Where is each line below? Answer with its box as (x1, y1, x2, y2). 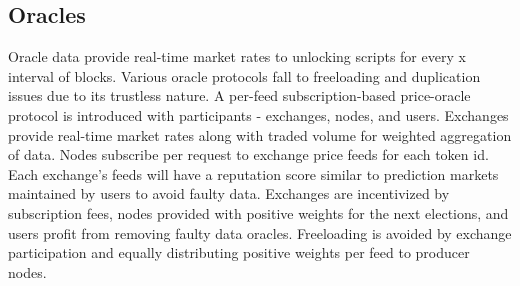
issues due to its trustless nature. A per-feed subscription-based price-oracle (8, 85, 471, 106)
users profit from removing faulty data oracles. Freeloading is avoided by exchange (8, 222, 512, 243)
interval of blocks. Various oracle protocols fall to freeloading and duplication (8, 65, 481, 86)
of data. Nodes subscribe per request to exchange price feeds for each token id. (8, 144, 489, 165)
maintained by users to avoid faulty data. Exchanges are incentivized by (8, 183, 450, 204)
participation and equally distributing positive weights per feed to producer (8, 242, 470, 263)
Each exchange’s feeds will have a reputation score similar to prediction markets (8, 163, 499, 184)
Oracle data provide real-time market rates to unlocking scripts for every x (8, 46, 466, 67)
